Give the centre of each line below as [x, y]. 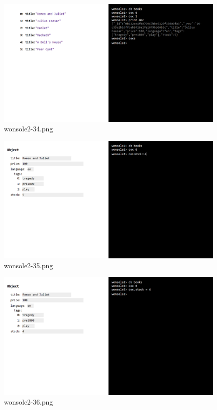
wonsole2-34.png [29, 129]
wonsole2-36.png [29, 402]
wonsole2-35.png [29, 265]
